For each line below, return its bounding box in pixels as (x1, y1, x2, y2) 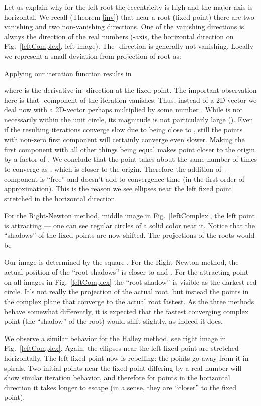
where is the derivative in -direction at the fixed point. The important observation (4, 85, 257, 95)
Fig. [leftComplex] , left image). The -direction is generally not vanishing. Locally (4, 41, 254, 51)
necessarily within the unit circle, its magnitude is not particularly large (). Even (4, 114, 253, 124)
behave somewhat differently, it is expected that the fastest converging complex (4, 306, 249, 316)
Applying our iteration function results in (4, 67, 132, 78)
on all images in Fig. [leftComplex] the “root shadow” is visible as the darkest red (4, 276, 257, 287)
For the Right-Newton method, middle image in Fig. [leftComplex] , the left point (4, 210, 255, 221)
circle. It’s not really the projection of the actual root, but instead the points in (4, 286, 249, 297)
